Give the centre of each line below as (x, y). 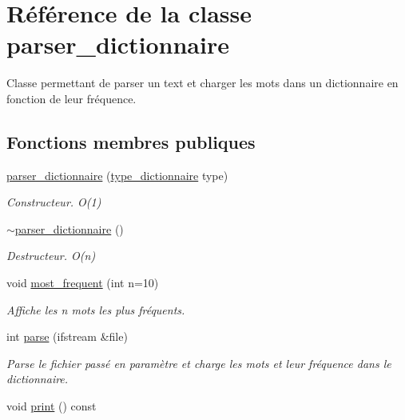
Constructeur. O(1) (54, 202)
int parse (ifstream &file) (67, 336)
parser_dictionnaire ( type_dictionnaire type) (117, 175)
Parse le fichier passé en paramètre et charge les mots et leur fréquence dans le (199, 363)
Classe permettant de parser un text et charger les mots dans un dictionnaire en (202, 83)
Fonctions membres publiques (131, 141)
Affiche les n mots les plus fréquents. (96, 309)
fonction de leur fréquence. (71, 98)
